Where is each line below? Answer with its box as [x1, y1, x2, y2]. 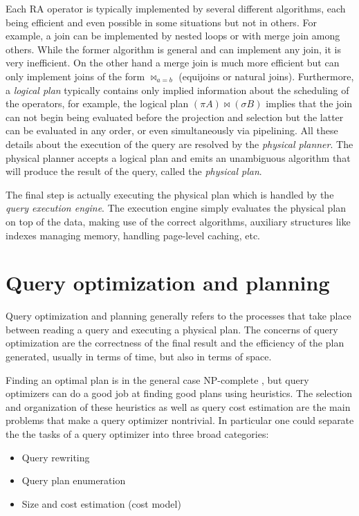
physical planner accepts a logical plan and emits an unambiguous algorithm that [6, 150, 351, 165]
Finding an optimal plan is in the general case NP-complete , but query [6, 372, 309, 387]
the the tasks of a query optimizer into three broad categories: [6, 426, 269, 441]
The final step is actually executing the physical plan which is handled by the [6, 187, 334, 201]
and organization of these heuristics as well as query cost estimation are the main [6, 399, 351, 414]
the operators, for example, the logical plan [6, 96, 189, 111]
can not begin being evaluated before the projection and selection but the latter [6, 109, 344, 124]
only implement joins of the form [6, 68, 145, 83]
